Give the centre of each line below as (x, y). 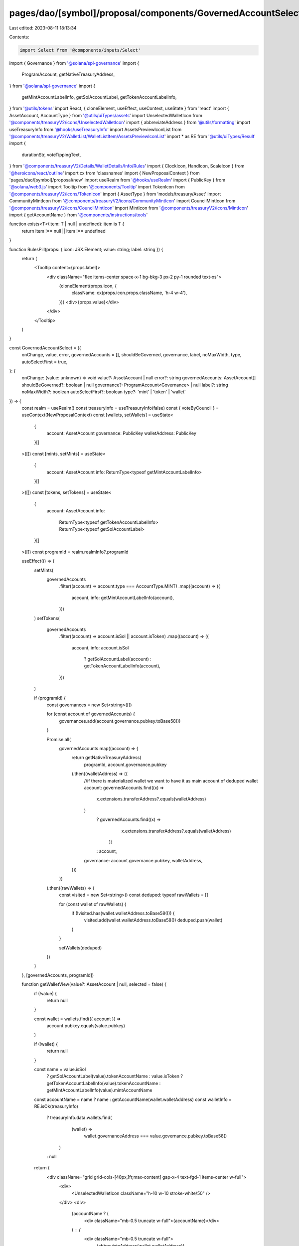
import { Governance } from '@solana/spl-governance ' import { (74, 63)
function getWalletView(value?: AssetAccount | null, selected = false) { (94, 984)
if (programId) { (50, 698)
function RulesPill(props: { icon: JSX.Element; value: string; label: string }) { (86, 249)
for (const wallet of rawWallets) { (93, 904)
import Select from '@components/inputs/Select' (80, 50)
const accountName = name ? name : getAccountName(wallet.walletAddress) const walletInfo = (133, 1099)
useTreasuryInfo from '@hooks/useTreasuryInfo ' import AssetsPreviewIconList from (95, 129)
